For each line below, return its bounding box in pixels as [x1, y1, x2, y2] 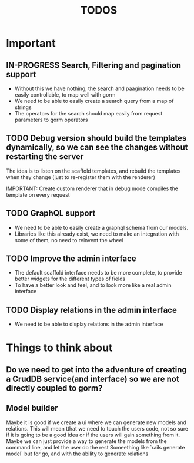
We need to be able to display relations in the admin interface [14, 320, 163, 328]
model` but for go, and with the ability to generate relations [6, 450, 149, 457]
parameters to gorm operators [14, 116, 88, 123]
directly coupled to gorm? [6, 383, 103, 393]
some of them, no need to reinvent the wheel [14, 236, 123, 243]
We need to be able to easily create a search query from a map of [14, 98, 174, 104]
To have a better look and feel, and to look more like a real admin [14, 282, 172, 289]
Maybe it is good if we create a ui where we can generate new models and [6, 419, 187, 426]
